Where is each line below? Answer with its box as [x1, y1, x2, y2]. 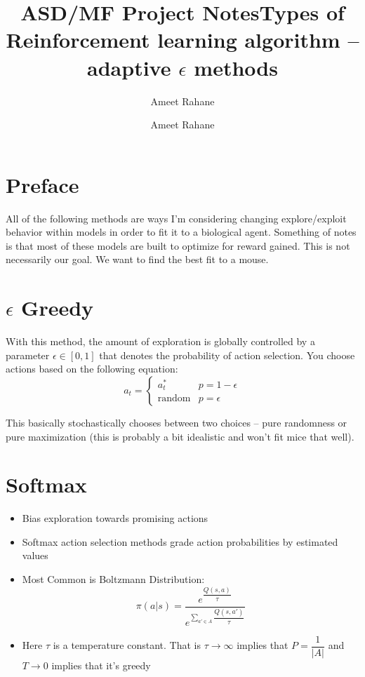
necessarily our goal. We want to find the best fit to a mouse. [6, 252, 269, 267]
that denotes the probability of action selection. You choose [99, 347, 355, 362]
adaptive [87, 53, 171, 81]
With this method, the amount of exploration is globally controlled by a [6, 334, 315, 349]
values [22, 548, 48, 563]
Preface [6, 170, 79, 199]
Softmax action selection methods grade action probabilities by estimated [22, 534, 338, 549]
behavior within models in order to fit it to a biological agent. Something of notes [6, 224, 357, 239]
